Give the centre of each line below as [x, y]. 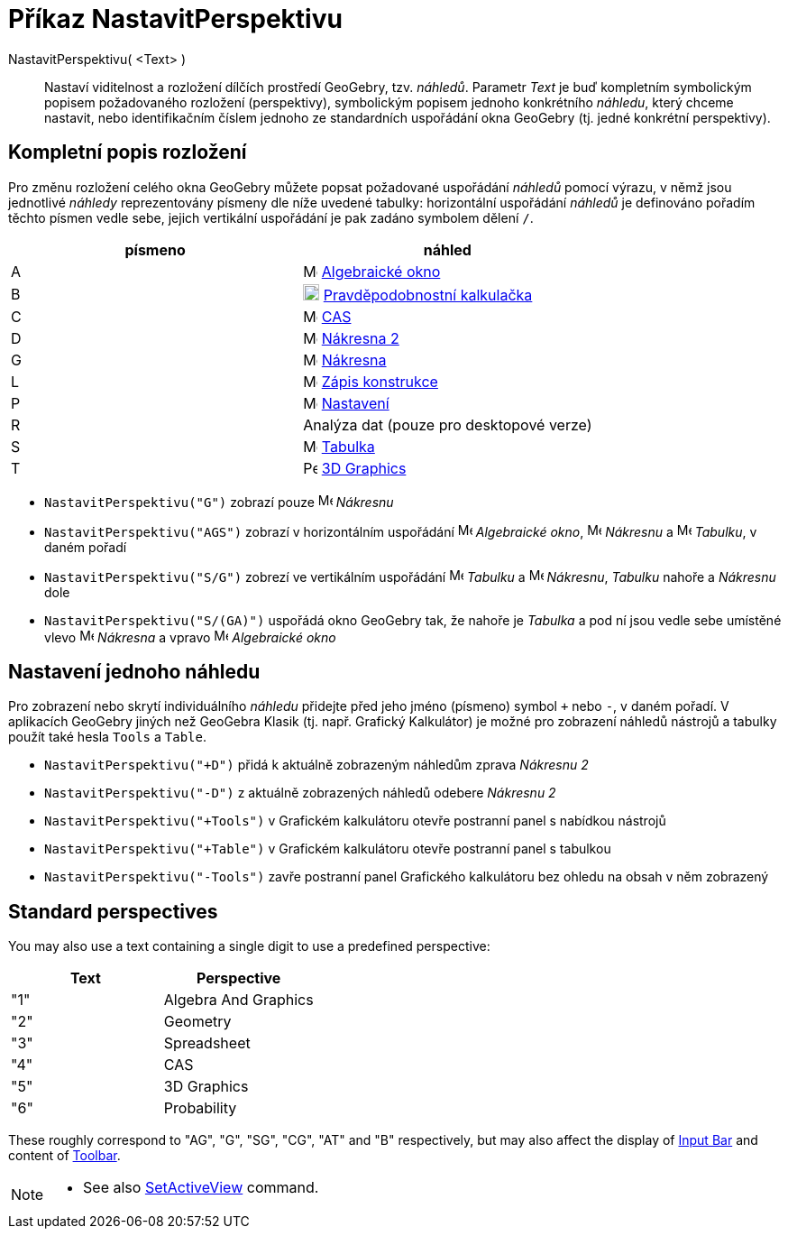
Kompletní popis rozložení [128, 152]
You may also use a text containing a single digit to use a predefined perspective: [249, 946]
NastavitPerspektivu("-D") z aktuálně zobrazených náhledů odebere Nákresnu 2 [300, 793]
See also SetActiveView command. [201, 1188]
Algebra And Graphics [238, 1000]
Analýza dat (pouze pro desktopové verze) [448, 424]
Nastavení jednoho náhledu [134, 672]
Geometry [197, 1022]
